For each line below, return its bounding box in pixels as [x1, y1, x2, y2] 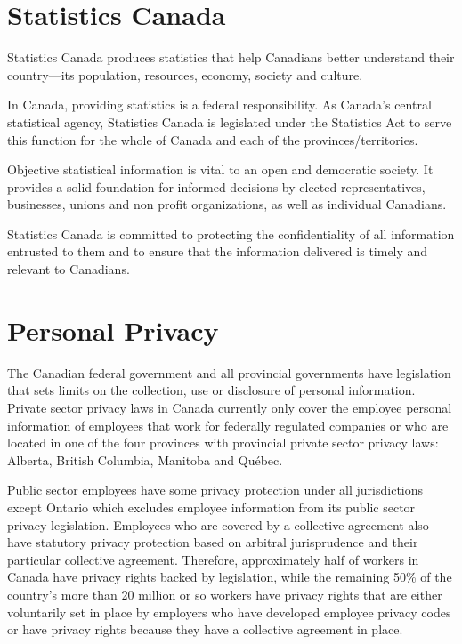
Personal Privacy [7, 311, 219, 348]
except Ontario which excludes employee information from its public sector [7, 497, 416, 516]
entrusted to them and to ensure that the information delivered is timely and [7, 242, 428, 261]
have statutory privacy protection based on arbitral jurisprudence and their [7, 533, 418, 551]
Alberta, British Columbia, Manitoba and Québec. [7, 450, 283, 469]
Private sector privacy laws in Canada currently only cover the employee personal [7, 398, 452, 416]
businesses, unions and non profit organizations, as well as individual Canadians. [7, 195, 447, 213]
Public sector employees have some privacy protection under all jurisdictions [7, 480, 424, 499]
